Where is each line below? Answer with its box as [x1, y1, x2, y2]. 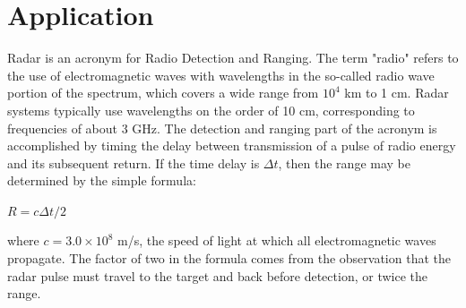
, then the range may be [278, 153, 410, 172]
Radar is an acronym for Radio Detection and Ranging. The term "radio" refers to [7, 48, 459, 67]
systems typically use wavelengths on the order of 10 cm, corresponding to [7, 100, 415, 119]
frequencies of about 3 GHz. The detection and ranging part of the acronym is [7, 118, 437, 137]
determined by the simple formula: [7, 171, 196, 190]
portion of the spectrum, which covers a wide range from [7, 83, 319, 102]
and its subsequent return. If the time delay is [7, 153, 260, 172]
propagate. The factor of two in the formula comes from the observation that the [7, 249, 451, 268]
